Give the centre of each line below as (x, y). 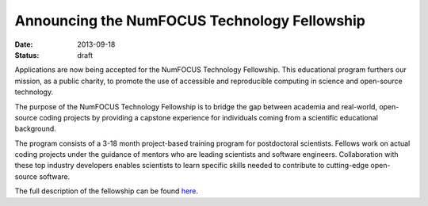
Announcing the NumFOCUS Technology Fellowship (190, 21)
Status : (27, 55)
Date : (24, 44)
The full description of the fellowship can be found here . (106, 191)
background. (36, 129)
